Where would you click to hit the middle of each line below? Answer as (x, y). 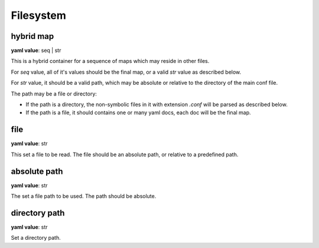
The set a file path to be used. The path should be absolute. (84, 196)
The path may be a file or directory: (54, 94)
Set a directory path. (36, 238)
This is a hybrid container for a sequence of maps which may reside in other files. (110, 61)
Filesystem (38, 15)
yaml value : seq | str (36, 51)
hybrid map (32, 36)
